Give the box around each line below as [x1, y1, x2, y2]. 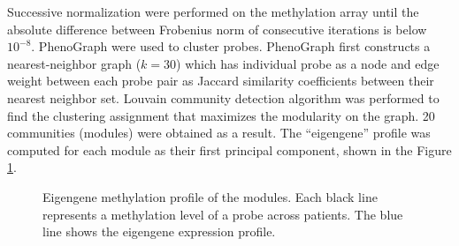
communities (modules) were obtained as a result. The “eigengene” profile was [7, 123, 431, 142]
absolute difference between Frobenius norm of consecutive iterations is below [7, 19, 427, 38]
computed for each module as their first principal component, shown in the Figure [7, 140, 452, 159]
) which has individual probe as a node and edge [176, 54, 440, 72]
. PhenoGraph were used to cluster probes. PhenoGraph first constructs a [31, 37, 431, 56]
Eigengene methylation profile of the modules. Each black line [42, 187, 378, 205]
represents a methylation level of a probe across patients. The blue [42, 205, 403, 223]
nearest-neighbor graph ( [7, 54, 142, 72]
